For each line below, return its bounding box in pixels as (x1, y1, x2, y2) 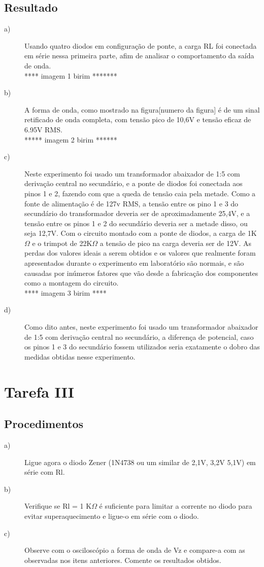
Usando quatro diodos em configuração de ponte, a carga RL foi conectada (24, 40, 257, 51)
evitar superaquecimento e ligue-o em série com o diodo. (24, 510, 199, 521)
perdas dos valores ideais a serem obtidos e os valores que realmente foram (24, 247, 256, 258)
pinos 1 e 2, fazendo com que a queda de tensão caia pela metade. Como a (24, 188, 256, 198)
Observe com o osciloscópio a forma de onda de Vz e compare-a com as (24, 545, 245, 555)
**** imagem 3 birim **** (24, 287, 107, 298)
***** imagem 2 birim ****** (24, 134, 117, 145)
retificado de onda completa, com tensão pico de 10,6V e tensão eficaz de (24, 114, 251, 125)
